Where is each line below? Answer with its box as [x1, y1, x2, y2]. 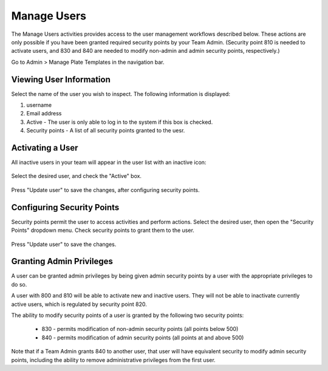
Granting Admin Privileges [11, 256, 114, 267]
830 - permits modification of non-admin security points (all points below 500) [41, 325, 239, 333]
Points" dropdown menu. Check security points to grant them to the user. [11, 226, 194, 234]
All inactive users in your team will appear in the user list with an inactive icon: [11, 158, 207, 166]
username [26, 101, 52, 109]
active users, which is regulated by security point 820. [11, 301, 147, 308]
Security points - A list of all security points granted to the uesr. [26, 127, 185, 134]
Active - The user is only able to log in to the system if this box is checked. [26, 118, 213, 126]
